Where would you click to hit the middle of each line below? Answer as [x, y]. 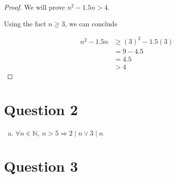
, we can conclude [91, 23]
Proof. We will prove [35, 7]
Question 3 [41, 166]
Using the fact [25, 23]
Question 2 [41, 109]
